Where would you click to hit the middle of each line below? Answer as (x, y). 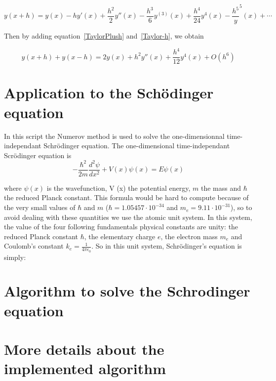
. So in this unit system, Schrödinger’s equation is (167, 246)
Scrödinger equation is (38, 155)
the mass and (221, 188)
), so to (241, 207)
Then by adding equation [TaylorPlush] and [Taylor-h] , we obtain (104, 36)
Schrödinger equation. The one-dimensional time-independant (137, 146)
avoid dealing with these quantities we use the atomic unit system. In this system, (128, 217)
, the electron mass (189, 236)
